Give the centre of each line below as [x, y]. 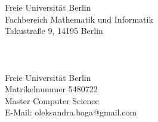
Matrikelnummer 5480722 [51, 89]
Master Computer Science [52, 100]
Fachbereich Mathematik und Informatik [79, 19]
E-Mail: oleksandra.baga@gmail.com [71, 112]
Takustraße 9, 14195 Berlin [54, 31]
